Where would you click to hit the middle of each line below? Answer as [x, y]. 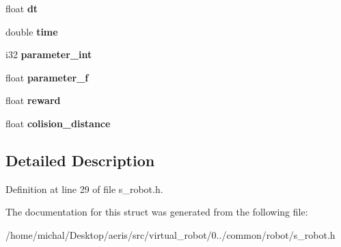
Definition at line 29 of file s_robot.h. [84, 188]
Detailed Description [80, 160]
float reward [33, 100]
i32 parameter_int [49, 54]
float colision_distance [58, 123]
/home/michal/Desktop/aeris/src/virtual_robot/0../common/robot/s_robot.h [170, 234]
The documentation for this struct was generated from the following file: [157, 212]
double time [32, 31]
